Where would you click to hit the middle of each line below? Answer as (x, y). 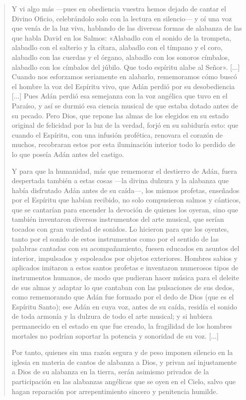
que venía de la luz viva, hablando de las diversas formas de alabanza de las (127, 28)
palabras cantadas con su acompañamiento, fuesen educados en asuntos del (125, 248)
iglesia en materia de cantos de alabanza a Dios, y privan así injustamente (124, 362)
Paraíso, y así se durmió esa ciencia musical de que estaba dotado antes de (125, 105)
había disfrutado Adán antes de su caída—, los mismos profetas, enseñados (125, 190)
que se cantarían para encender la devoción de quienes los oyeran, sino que (125, 209)
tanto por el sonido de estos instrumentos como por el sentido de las (115, 238)
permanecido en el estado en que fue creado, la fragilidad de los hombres (122, 326)
